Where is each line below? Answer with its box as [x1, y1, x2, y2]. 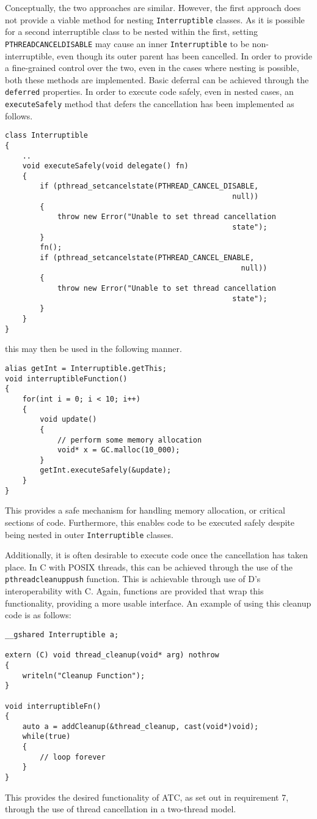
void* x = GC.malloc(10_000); [57, 446, 180, 455]
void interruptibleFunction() [5, 374, 128, 383]
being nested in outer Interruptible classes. [5, 528, 173, 540]
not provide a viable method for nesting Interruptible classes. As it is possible [5, 13, 305, 26]
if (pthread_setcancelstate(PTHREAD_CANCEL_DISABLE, [40, 182, 259, 191]
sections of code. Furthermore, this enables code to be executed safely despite [5, 516, 295, 529]
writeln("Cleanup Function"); [22, 671, 145, 680]
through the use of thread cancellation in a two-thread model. [5, 802, 236, 815]
